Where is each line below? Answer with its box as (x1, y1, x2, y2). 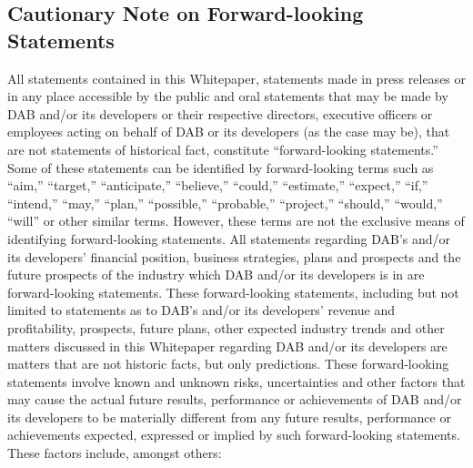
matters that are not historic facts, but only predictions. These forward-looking (7, 354, 449, 373)
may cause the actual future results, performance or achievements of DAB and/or (7, 390, 462, 409)
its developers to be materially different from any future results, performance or (7, 407, 451, 426)
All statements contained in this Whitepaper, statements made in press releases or (7, 68, 467, 87)
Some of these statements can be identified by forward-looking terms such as (7, 158, 434, 177)
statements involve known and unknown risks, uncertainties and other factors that (7, 371, 466, 391)
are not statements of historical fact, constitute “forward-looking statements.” (7, 139, 438, 158)
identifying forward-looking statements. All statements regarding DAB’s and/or (7, 229, 451, 248)
